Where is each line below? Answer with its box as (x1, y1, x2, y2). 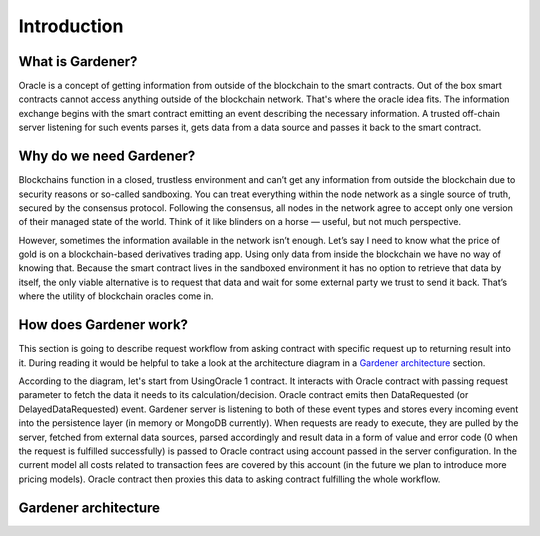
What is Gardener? (18, 53, 138, 70)
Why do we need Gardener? (18, 148, 196, 165)
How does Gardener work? (18, 316, 189, 334)
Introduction (18, 15, 124, 37)
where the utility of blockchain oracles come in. (18, 290, 214, 302)
